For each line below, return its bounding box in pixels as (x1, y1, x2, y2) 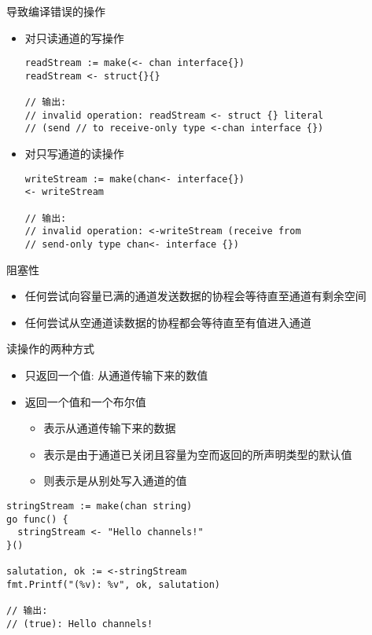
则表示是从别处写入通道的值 (43, 472, 187, 489)
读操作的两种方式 (6, 340, 94, 357)
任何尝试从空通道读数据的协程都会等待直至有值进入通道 (24, 314, 311, 330)
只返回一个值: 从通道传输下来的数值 (24, 367, 208, 384)
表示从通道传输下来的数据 (43, 420, 176, 436)
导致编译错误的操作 (6, 3, 105, 19)
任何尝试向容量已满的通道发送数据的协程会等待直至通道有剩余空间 (24, 288, 366, 304)
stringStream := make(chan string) (6, 501, 193, 512)
